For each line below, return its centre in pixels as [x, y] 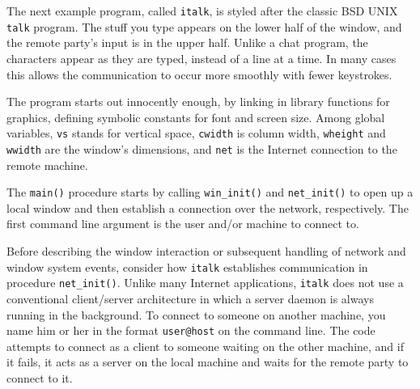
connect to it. [40, 377]
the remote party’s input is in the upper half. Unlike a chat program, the [187, 42]
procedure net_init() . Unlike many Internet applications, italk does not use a [205, 283]
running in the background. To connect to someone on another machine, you [196, 314]
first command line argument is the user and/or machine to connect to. [183, 224]
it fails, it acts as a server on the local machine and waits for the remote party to [208, 362]
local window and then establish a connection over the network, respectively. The [208, 207]
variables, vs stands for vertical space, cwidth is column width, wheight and [196, 133]
